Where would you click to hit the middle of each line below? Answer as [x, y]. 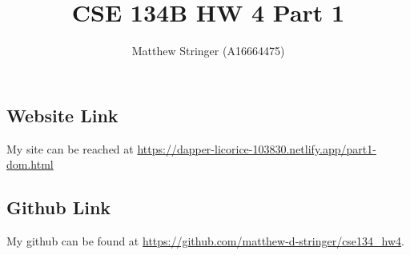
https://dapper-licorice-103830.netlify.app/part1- [257, 148]
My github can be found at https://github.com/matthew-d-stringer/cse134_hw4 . [205, 240]
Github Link [59, 207]
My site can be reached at [70, 148]
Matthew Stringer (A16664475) [208, 51]
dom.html [30, 164]
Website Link [62, 115]
